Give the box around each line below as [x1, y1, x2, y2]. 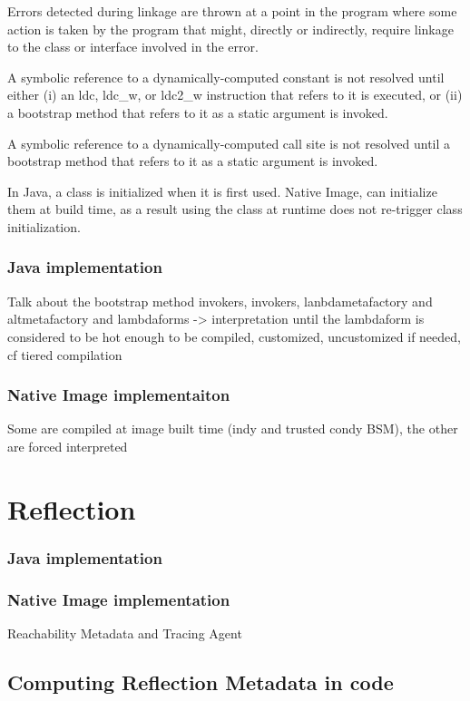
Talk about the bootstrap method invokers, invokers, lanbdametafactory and [7, 291, 433, 310]
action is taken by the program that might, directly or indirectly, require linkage [7, 19, 454, 38]
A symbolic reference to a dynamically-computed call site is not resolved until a [7, 133, 451, 152]
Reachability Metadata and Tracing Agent [7, 623, 242, 642]
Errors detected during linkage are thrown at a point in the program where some [7, 2, 457, 20]
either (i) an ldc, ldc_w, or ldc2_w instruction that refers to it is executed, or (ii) [7, 85, 463, 104]
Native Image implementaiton [7, 384, 230, 406]
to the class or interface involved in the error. [7, 37, 259, 56]
